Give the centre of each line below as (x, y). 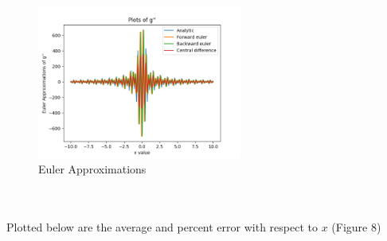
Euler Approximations (92, 169)
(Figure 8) (356, 227)
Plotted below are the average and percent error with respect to (162, 227)
